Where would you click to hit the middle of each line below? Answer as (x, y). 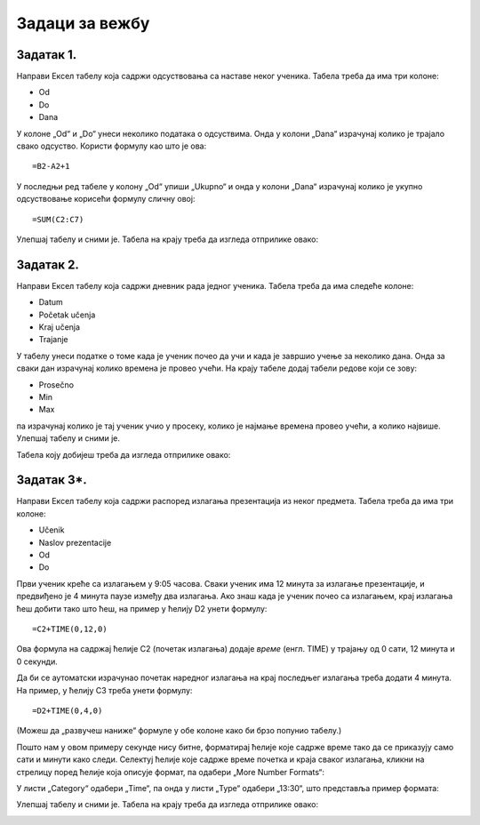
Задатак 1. (47, 55)
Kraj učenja (59, 327)
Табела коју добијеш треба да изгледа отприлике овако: (124, 454)
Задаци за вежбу (83, 23)
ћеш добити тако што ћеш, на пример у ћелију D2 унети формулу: (142, 608)
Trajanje (53, 340)
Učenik (52, 530)
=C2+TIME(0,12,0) (70, 629)
